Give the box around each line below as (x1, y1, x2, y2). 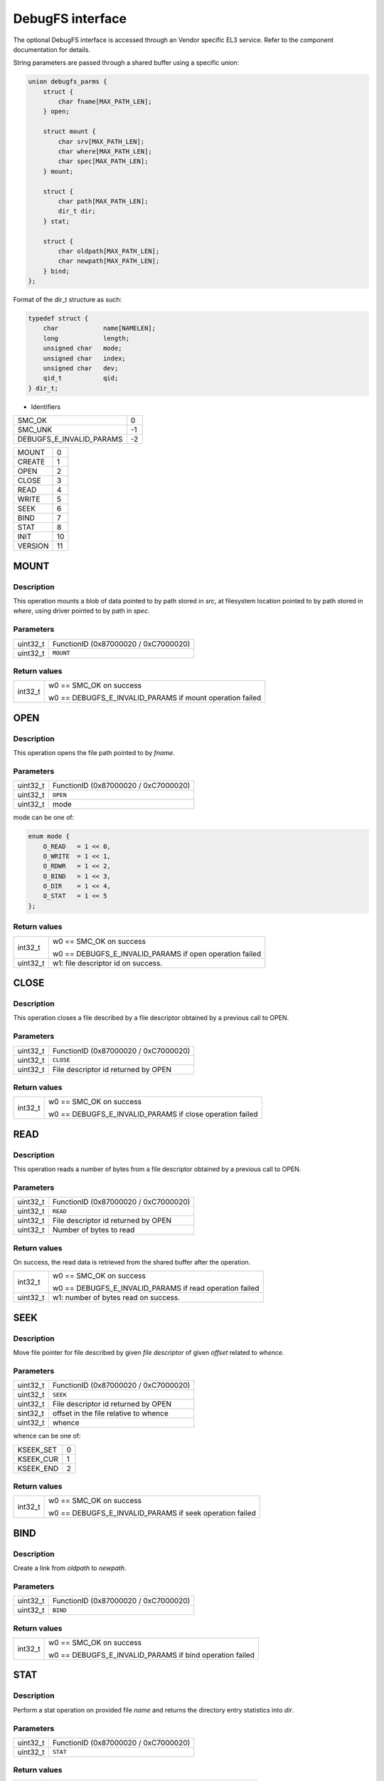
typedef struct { (28, 314, 89, 323)
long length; (43, 334, 130, 342)
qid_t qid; (43, 374, 119, 383)
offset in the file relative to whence (52, 1408, 169, 1418)
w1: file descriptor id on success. (52, 958, 163, 968)
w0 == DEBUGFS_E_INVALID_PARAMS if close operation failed (48, 1109, 258, 1119)
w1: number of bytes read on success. (52, 1293, 181, 1303)
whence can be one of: (13, 1432, 81, 1440)
